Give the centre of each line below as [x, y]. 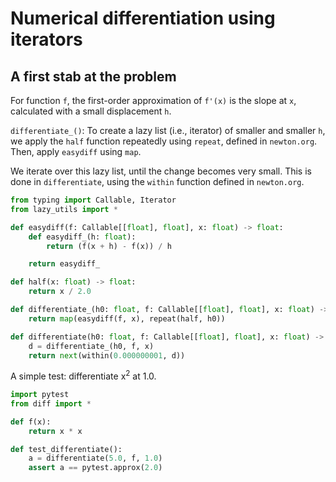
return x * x [55, 431]
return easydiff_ [64, 264]
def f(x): [31, 422]
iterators [46, 39]
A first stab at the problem [93, 76]
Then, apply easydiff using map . [76, 151]
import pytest [40, 395]
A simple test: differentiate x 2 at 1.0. [83, 375]
